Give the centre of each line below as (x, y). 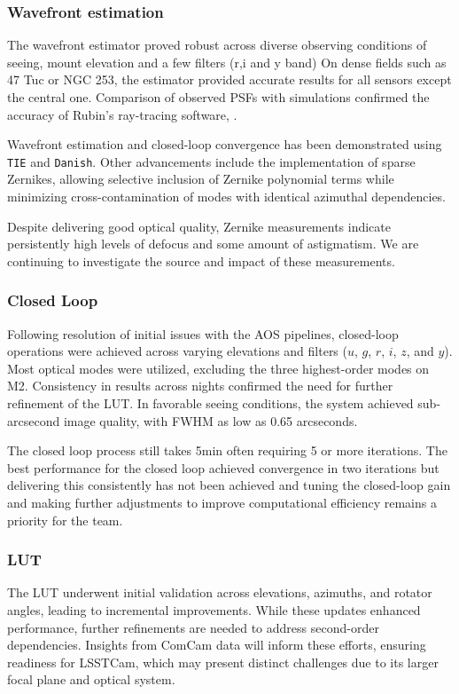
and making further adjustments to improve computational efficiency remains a (222, 502)
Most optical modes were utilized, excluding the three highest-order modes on (218, 368)
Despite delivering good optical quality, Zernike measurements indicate (199, 226)
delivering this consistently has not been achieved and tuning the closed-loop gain (229, 485)
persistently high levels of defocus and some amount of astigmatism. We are (213, 244)
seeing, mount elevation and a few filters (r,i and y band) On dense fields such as (227, 62)
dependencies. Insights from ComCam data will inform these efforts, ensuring (217, 645)
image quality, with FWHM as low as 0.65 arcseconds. (210, 420)
